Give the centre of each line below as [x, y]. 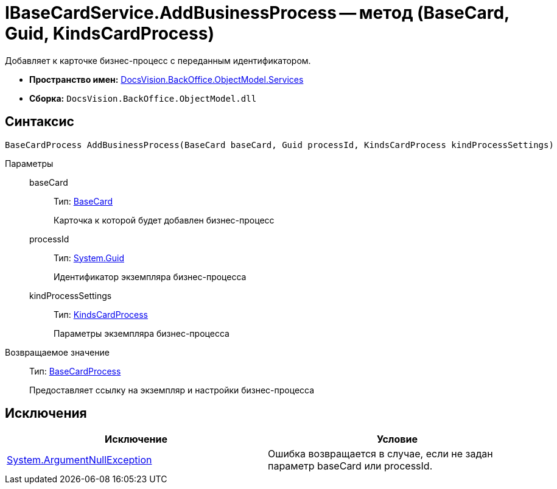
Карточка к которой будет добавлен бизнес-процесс [164, 220]
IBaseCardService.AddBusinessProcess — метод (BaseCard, [257, 13]
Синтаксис [40, 122]
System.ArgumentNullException [79, 460]
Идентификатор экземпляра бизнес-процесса [150, 276]
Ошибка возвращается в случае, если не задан [380, 454]
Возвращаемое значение [57, 352]
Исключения [46, 413]
